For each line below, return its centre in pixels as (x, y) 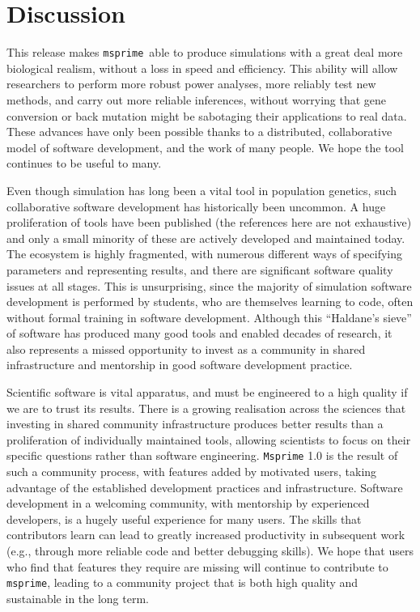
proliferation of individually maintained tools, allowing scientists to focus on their (209, 439)
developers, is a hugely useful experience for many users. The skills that (184, 518)
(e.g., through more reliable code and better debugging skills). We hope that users (210, 551)
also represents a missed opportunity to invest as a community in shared (186, 348)
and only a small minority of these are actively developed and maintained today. (206, 238)
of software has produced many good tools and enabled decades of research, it (199, 333)
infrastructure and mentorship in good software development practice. (180, 365)
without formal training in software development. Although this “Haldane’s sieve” (209, 317)
